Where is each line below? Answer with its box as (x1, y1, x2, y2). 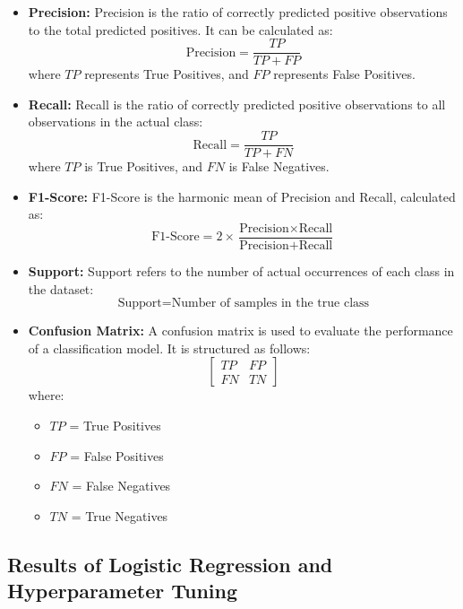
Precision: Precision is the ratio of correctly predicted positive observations (28, 3, 448, 21)
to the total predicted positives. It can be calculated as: (28, 20, 333, 39)
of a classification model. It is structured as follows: (28, 338, 311, 357)
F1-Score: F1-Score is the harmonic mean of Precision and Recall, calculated (28, 187, 456, 205)
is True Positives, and (84, 157, 203, 176)
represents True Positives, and (84, 65, 249, 83)
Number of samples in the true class (171, 297, 370, 310)
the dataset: (28, 279, 94, 298)
